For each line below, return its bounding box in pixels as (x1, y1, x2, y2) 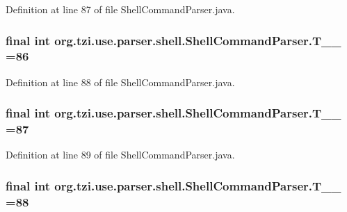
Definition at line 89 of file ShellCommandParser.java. (6, 147, 235, 162)
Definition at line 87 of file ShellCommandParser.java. (6, 2, 235, 16)
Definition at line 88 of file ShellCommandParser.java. (6, 74, 235, 89)
